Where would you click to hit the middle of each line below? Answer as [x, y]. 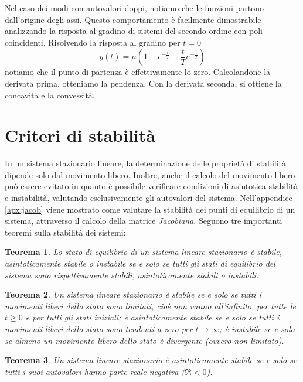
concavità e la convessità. [50, 95]
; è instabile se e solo [257, 329]
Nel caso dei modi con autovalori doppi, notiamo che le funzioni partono [134, 8]
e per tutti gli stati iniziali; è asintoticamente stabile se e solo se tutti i [152, 317]
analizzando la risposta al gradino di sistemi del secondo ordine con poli [134, 31]
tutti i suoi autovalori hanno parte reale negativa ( [95, 371]
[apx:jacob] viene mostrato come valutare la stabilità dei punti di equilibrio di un [150, 209]
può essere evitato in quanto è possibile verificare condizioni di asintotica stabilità [151, 186]
